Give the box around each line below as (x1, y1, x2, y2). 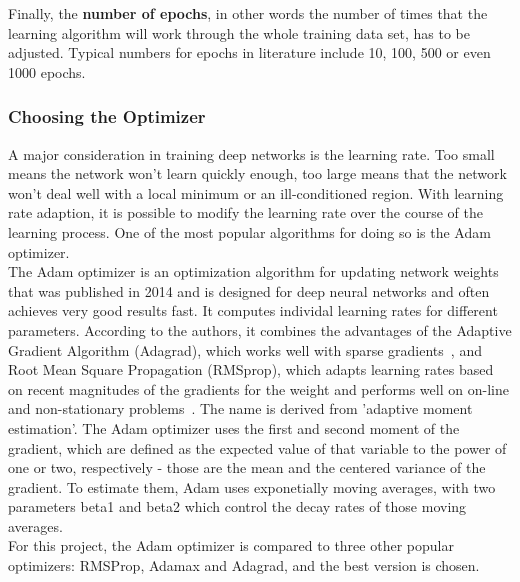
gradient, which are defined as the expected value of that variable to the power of (8, 437, 507, 458)
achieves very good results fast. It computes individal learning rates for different (8, 300, 498, 321)
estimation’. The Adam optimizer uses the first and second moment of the (8, 417, 460, 438)
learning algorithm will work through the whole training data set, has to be (8, 22, 470, 43)
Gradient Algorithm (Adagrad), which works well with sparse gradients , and (8, 339, 482, 360)
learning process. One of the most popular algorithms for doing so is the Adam (8, 221, 491, 242)
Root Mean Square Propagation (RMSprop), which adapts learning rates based (8, 359, 494, 380)
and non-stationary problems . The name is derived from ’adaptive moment (8, 398, 473, 419)
